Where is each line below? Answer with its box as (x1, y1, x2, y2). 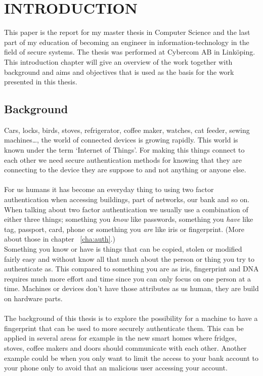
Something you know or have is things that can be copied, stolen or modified (4, 244, 242, 254)
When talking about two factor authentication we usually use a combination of (4, 204, 248, 214)
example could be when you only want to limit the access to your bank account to (4, 352, 258, 363)
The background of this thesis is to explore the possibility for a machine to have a (4, 313, 258, 323)
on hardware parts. (4, 293, 63, 303)
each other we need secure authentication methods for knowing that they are (4, 154, 242, 165)
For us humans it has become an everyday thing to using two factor (4, 184, 214, 195)
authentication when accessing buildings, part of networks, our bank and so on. (4, 194, 250, 205)
